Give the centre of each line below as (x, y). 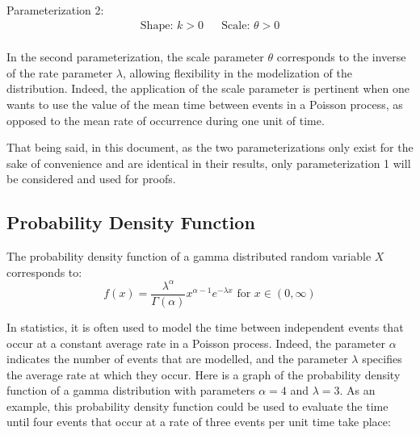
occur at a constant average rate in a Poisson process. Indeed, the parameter (196, 343)
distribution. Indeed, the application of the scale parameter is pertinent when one (208, 88)
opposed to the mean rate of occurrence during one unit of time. (166, 120)
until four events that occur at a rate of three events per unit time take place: (199, 422)
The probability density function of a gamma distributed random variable (189, 256)
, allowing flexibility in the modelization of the (237, 72)
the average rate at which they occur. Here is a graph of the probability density (204, 374)
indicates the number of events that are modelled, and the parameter (177, 359)
